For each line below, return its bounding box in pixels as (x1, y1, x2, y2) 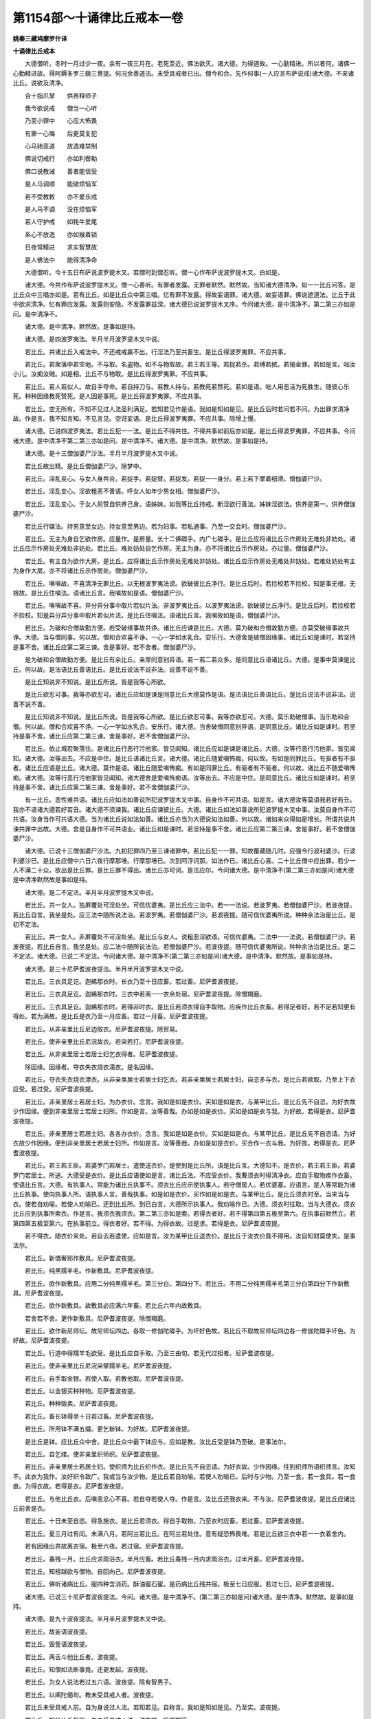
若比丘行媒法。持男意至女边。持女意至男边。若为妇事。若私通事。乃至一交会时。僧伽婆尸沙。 (24, 522, 290, 530)
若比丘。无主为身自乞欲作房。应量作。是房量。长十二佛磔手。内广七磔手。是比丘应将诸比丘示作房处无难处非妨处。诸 (24, 534, 356, 543)
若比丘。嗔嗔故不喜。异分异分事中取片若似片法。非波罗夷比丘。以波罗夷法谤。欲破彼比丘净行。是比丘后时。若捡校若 (24, 602, 356, 610)
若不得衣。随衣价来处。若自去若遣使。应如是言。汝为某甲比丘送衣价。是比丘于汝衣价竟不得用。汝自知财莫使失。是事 (24, 1231, 356, 1240)
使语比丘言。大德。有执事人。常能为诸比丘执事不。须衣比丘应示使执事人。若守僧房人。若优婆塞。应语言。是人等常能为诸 (12, 1181, 356, 1189)
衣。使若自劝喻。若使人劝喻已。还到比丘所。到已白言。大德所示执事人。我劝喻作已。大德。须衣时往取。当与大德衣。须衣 (12, 1200, 356, 1208)
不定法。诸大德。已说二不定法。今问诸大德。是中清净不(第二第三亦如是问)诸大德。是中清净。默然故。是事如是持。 (12, 952, 337, 961)
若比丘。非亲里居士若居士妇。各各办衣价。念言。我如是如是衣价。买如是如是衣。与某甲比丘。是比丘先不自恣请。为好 (24, 1130, 356, 1138)
